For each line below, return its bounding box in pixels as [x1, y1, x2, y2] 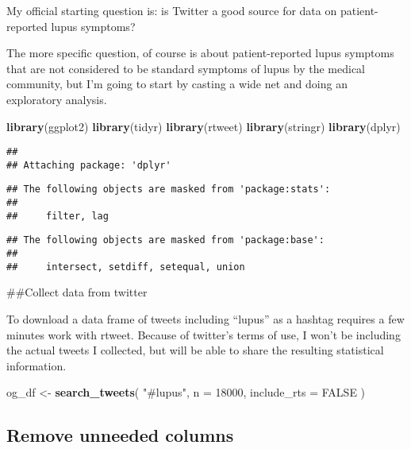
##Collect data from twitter [6, 284, 148, 300]
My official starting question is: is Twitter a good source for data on [6, 2, 337, 18]
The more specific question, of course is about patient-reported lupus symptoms [6, 45, 394, 61]
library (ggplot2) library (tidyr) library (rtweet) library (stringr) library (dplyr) [6, 118, 401, 134]
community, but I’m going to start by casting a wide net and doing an [6, 75, 348, 92]
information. [6, 357, 67, 374]
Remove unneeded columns [6, 423, 234, 447]
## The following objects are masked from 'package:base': [6, 234, 325, 246]
